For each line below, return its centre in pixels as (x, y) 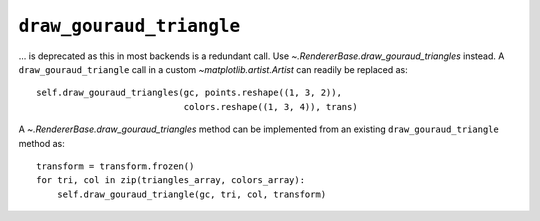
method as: (41, 143)
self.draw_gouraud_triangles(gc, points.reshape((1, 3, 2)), (189, 93)
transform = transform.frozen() (115, 166)
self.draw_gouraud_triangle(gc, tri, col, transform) (191, 194)
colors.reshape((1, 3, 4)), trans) (271, 106)
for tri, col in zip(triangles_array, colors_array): (170, 180)
